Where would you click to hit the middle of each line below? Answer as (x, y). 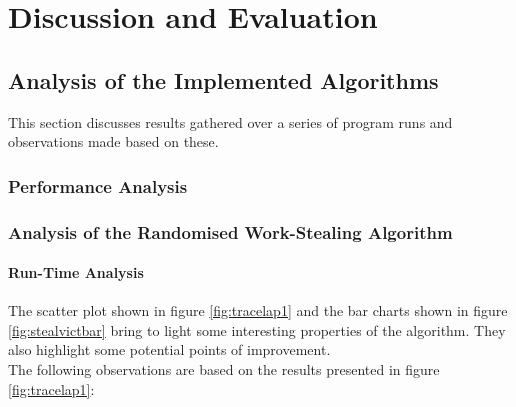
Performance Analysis (98, 185)
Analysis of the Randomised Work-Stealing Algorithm (230, 231)
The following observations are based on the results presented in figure (224, 369)
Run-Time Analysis (76, 272)
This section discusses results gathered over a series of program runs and (230, 121)
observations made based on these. (113, 141)
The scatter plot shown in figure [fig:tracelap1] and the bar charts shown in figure (258, 310)
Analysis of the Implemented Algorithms (223, 79)
